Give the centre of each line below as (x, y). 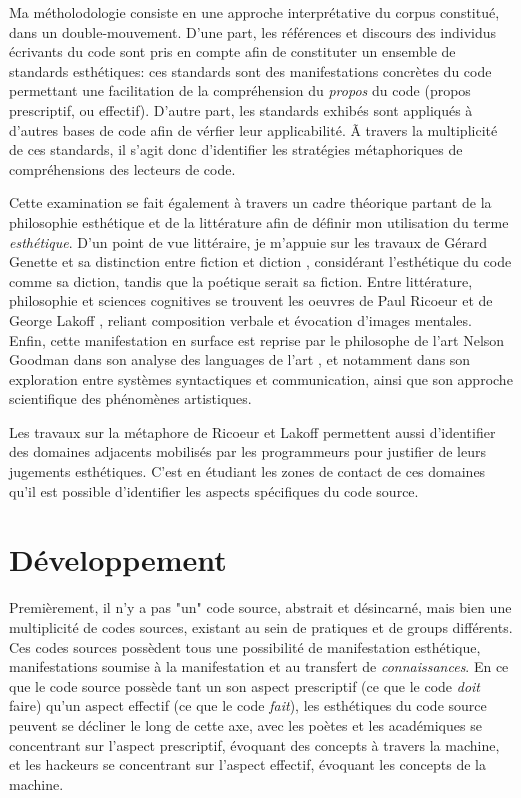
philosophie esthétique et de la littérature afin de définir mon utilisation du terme (259, 221)
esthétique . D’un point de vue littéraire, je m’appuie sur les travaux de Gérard (248, 241)
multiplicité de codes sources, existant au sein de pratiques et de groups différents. (261, 626)
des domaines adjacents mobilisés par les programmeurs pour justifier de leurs (247, 451)
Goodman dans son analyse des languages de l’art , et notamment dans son (240, 359)
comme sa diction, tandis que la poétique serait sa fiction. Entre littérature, (241, 280)
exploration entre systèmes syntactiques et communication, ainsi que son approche (261, 378)
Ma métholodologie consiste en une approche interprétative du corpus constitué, (254, 12)
